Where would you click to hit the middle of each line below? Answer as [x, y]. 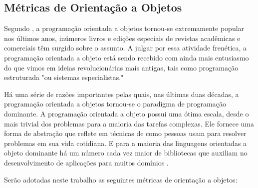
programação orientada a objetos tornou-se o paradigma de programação [115, 104]
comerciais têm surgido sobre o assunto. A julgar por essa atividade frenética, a [126, 48]
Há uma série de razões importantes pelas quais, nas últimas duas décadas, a [122, 94]
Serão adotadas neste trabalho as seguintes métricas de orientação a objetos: [121, 179]
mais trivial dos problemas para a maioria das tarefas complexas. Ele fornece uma [129, 123]
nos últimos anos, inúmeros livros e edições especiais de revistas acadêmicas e [122, 38]
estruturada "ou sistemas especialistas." [64, 77]
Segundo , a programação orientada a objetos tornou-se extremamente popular [124, 28]
